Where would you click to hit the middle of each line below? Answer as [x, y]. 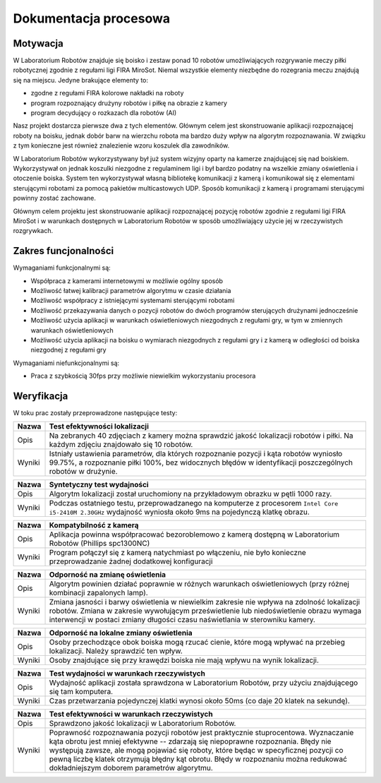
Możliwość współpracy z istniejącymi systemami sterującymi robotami [133, 301]
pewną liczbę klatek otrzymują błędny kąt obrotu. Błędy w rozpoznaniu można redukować [198, 759]
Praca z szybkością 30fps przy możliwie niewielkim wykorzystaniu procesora [143, 376]
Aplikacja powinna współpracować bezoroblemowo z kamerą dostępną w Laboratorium [194, 534]
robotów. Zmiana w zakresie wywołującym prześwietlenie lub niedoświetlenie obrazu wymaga [205, 611]
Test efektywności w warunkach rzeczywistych [131, 715]
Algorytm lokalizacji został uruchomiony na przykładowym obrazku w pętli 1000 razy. [190, 494]
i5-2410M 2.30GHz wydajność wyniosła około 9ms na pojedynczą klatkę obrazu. [179, 512]
